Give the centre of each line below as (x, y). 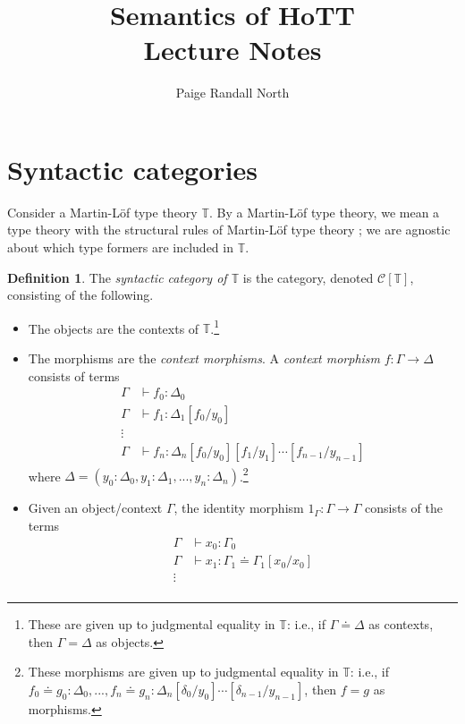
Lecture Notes (232, 50)
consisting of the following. (80, 295)
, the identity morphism (239, 508)
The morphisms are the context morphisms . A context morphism (204, 358)
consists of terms (74, 375)
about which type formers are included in (120, 247)
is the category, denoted (308, 277)
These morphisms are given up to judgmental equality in (183, 672)
